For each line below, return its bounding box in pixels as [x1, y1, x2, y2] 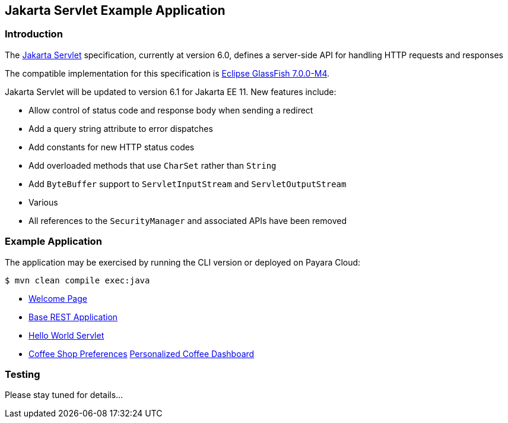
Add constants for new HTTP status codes [28, 141, 195, 152]
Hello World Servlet [28, 330, 104, 340]
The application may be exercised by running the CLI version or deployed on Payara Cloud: [5, 257, 361, 267]
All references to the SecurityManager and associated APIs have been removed [28, 215, 347, 226]
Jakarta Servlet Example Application [5, 3, 226, 18]
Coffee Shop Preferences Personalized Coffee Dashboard [28, 348, 255, 359]
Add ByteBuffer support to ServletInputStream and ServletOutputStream [28, 178, 347, 189]
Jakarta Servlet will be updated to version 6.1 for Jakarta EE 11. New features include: [5, 86, 336, 97]
